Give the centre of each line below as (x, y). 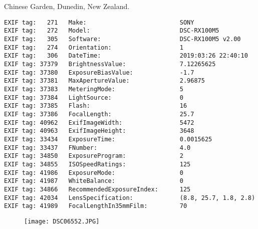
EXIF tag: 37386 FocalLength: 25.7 (99, 114)
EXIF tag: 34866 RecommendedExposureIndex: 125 (97, 189)
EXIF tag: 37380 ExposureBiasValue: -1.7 (99, 72)
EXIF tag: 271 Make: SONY (99, 22)
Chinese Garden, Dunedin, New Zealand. (67, 6)
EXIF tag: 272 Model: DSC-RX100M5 (112, 31)
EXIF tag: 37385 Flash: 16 (96, 106)
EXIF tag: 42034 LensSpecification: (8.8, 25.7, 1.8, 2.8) (130, 198)
